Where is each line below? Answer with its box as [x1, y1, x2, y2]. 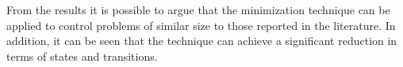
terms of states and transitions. [6, 47, 158, 64]
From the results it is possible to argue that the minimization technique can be [6, 2, 390, 17]
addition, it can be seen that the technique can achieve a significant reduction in [6, 32, 397, 49]
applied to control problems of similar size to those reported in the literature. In [6, 17, 396, 33]
